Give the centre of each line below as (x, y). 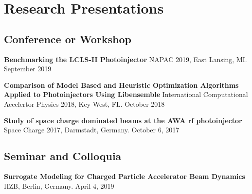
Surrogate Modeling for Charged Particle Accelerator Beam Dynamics (125, 176)
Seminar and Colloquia (63, 156)
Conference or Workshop (68, 39)
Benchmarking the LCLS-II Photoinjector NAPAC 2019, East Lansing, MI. (126, 59)
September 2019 (28, 69)
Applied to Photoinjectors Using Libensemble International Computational (126, 94)
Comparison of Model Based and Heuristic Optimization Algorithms (121, 85)
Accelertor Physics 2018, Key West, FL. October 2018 (84, 104)
